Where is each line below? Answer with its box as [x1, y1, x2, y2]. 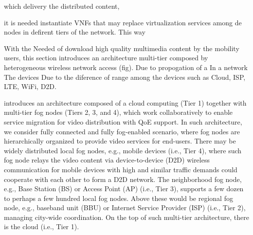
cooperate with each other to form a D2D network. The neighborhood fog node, [4, 174, 242, 184]
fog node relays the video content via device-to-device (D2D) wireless [4, 155, 210, 165]
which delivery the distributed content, [4, 1, 120, 11]
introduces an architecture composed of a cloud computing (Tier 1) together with [4, 97, 247, 108]
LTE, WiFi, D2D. [4, 81, 56, 91]
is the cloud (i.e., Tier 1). [4, 221, 79, 232]
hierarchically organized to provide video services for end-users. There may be [4, 136, 236, 146]
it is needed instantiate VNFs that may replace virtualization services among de [4, 17, 242, 27]
